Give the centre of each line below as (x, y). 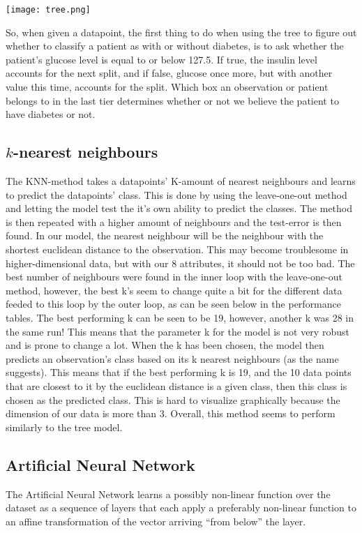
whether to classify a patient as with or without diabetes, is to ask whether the (175, 46)
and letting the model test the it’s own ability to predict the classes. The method (179, 208)
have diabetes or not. (51, 114)
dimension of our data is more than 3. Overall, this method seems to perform (171, 413)
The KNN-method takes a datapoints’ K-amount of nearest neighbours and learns (181, 181)
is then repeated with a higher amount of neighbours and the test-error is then (174, 222)
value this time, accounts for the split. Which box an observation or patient (167, 87)
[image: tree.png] (48, 10)
